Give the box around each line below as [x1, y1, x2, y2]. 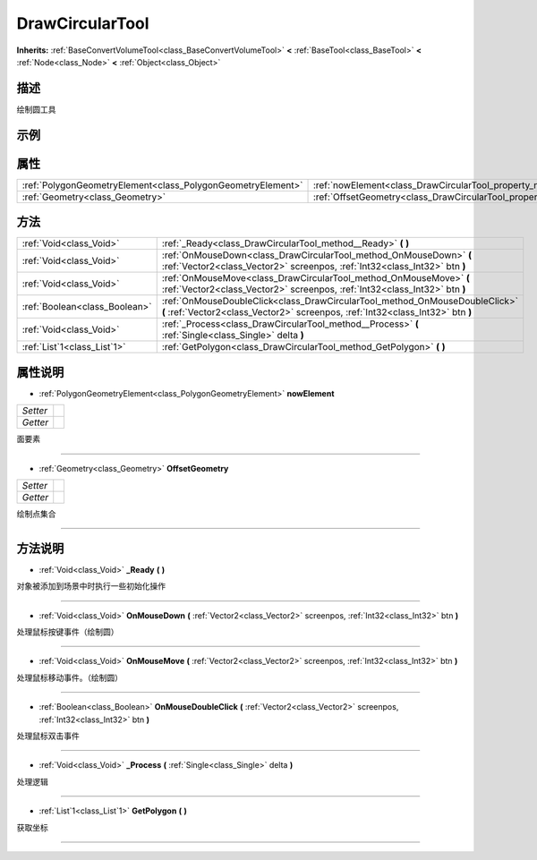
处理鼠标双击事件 [16, 730, 80, 741]
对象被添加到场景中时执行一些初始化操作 [16, 581, 166, 592]
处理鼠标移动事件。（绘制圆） [16, 672, 123, 683]
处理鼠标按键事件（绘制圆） [16, 626, 119, 637]
